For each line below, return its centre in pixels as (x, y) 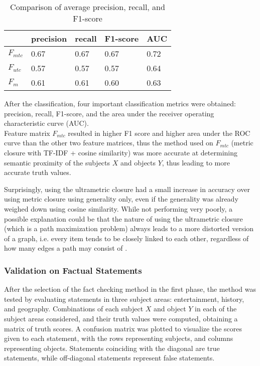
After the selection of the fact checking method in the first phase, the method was (130, 289)
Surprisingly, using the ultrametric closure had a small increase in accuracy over (127, 189)
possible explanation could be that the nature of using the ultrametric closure (123, 218)
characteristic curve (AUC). (46, 123)
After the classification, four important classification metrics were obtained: (120, 103)
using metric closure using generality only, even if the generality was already (121, 199)
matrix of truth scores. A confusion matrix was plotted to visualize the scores (123, 328)
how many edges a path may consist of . (66, 248)
